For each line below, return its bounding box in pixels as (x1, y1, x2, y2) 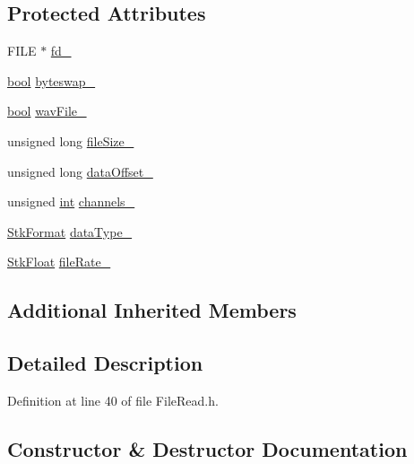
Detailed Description (7, 349, 203, 377)
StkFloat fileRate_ (7, 252, 111, 271)
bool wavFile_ (7, 101, 87, 120)
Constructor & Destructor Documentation (7, 434, 408, 462)
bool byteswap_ (7, 71, 96, 90)
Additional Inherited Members (7, 296, 297, 324)
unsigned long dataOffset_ (7, 162, 153, 180)
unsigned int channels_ (7, 192, 135, 211)
